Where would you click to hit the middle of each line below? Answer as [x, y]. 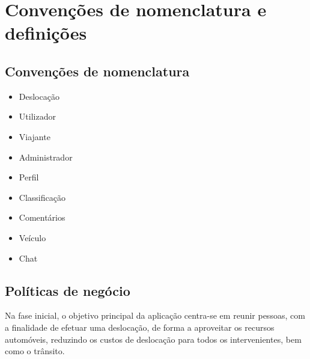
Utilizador [37, 116]
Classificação [42, 197]
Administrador [46, 157]
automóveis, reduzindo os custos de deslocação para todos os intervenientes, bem [153, 339]
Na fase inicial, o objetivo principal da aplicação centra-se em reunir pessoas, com [155, 315]
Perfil [29, 177]
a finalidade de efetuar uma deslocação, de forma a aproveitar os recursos [140, 327]
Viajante [35, 136]
